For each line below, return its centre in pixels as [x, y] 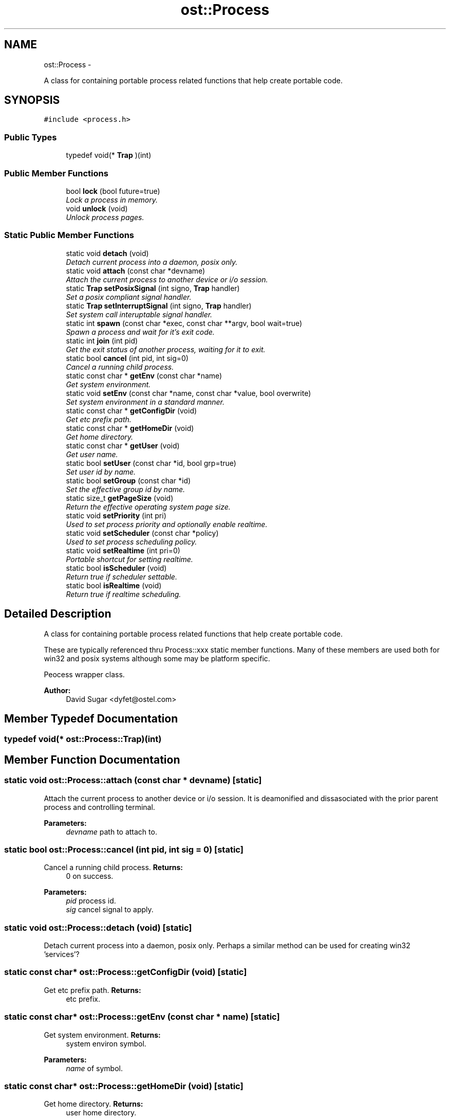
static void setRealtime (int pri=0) [123, 550]
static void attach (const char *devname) [136, 270]
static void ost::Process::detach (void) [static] [98, 927]
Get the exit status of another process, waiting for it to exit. [166, 349]
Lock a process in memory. [112, 200]
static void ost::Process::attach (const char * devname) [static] [133, 780]
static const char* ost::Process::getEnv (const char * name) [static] [142, 1017]
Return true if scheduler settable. [121, 576]
